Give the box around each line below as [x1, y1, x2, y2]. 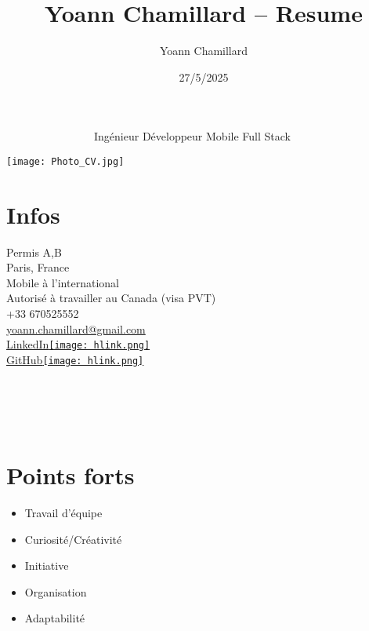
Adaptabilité [24, 610, 85, 626]
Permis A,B [6, 243, 62, 260]
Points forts [6, 459, 135, 491]
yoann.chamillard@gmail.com [6, 320, 146, 337]
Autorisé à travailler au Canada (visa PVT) [6, 290, 216, 306]
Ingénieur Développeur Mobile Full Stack [93, 128, 291, 144]
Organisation [24, 583, 87, 600]
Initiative [24, 557, 69, 574]
